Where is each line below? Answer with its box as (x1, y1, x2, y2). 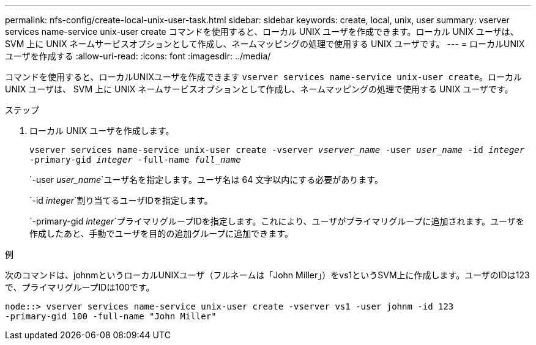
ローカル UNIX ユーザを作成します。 (29, 125, 174, 136)
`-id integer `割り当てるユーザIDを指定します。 (29, 195, 213, 206)
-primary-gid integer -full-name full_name (29, 155, 241, 165)
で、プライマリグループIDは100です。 (5, 282, 155, 292)
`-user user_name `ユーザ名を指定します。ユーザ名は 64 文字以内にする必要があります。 (29, 174, 383, 185)
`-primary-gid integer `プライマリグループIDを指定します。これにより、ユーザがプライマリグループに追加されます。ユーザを (29, 216, 524, 226)
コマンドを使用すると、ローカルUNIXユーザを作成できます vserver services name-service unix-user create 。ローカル (5, 72, 523, 82)
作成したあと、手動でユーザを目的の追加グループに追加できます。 (29, 228, 293, 239)
